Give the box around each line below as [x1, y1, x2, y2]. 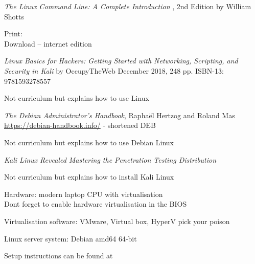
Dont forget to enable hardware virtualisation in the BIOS [4, 199, 187, 209]
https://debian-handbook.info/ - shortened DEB [4, 120, 156, 130]
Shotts [4, 11, 24, 21]
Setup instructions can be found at [4, 250, 113, 261]
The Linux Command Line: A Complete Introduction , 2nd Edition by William [4, 1, 251, 11]
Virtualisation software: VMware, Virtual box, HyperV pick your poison [4, 215, 230, 226]
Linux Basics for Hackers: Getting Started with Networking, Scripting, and [4, 55, 238, 66]
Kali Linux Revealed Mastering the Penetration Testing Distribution [4, 154, 217, 165]
